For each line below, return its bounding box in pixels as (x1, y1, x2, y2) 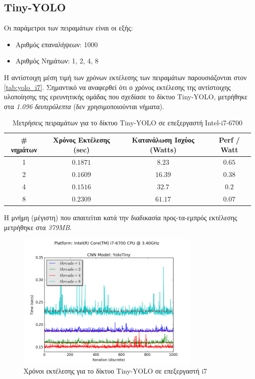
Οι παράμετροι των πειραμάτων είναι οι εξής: (4, 23, 133, 33)
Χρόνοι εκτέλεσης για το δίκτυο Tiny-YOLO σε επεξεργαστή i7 (24, 366, 207, 376)
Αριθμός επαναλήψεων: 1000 (15, 39, 98, 49)
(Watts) (150, 144, 177, 154)
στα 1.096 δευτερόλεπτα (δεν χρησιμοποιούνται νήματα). (4, 101, 164, 111)
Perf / (219, 134, 240, 145)
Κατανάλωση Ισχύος (132, 134, 195, 145)
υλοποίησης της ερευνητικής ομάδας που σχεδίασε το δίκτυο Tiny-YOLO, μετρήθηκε (4, 91, 248, 102)
